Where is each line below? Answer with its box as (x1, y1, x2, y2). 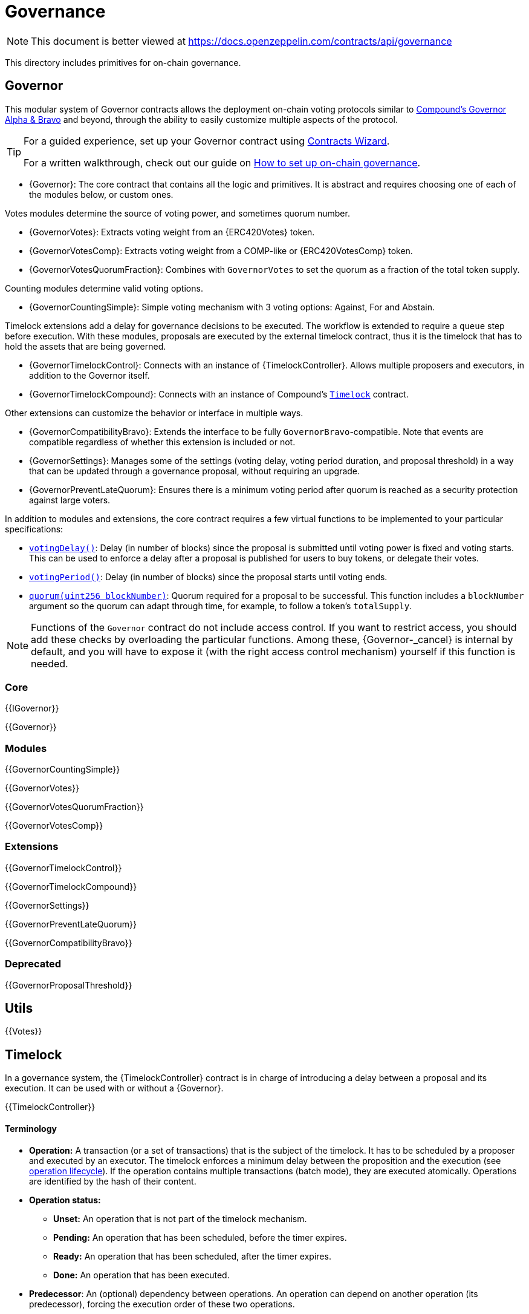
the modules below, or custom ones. (29, 189, 174, 200)
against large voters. (29, 494, 111, 505)
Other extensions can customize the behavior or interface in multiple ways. (5, 407, 303, 418)
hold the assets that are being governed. (5, 341, 166, 351)
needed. (31, 657, 68, 670)
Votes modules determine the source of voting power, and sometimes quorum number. (5, 208, 350, 218)
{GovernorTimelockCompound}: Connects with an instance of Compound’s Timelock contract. (29, 388, 409, 399)
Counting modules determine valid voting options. (5, 283, 203, 293)
